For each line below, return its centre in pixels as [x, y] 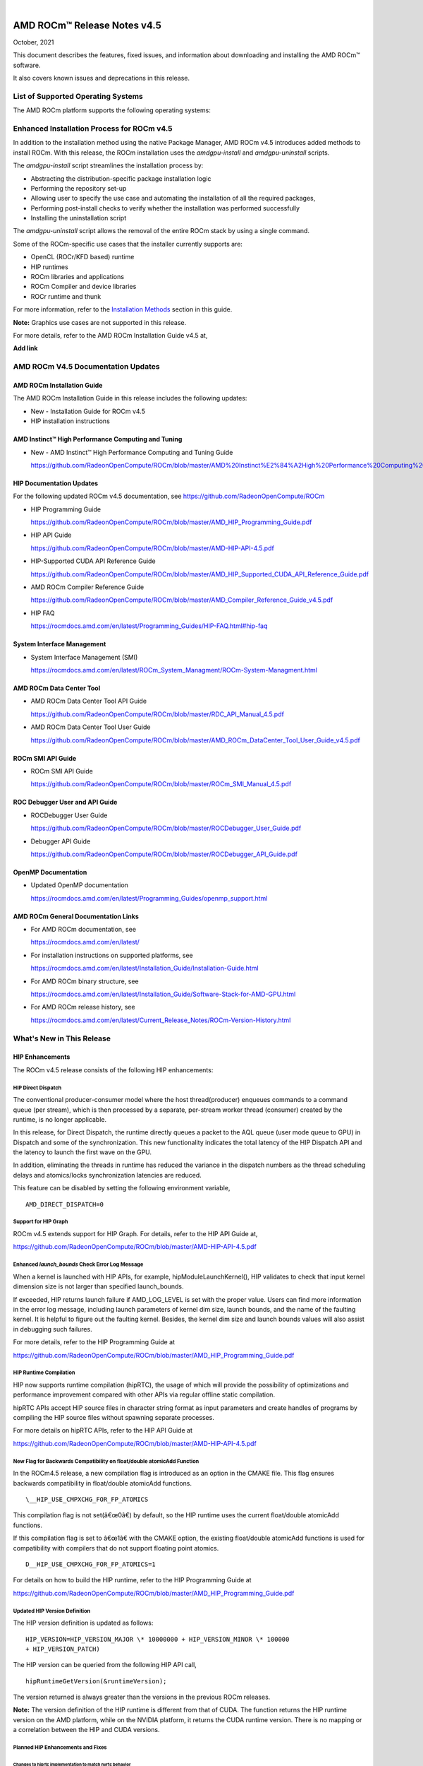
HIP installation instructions [70, 421]
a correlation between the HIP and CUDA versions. [86, 1730]
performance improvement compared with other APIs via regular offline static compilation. [144, 1394]
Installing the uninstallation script [79, 218]
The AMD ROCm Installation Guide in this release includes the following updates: [130, 398]
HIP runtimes [49, 267]
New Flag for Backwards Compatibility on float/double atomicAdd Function [106, 1461]
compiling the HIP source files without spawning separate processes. [114, 1418]
